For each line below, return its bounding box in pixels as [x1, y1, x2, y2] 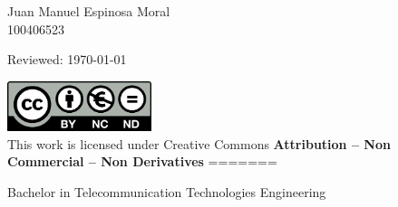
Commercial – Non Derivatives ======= [7, 152, 277, 171]
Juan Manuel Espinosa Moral [7, 2, 170, 20]
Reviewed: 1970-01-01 [7, 50, 127, 69]
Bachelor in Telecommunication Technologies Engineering [7, 182, 326, 201]
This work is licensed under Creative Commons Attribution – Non [7, 134, 391, 153]
